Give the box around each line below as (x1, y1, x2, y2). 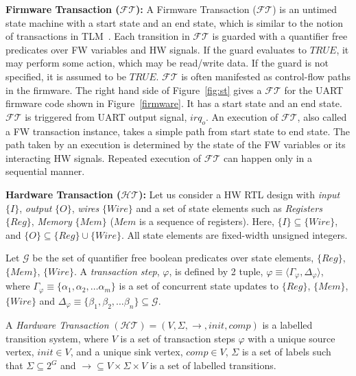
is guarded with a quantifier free (212, 29, 348, 43)
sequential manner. (5, 164, 85, 178)
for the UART (284, 82, 344, 97)
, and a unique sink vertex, (70, 344, 183, 359)
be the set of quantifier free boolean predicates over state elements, (32, 250, 314, 265)
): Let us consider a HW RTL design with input (139, 187, 340, 201)
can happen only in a (223, 150, 313, 165)
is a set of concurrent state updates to (119, 279, 279, 293)
